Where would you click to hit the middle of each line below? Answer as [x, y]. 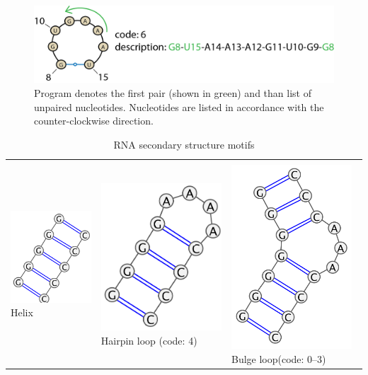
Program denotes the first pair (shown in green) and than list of [173, 92]
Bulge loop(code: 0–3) [278, 359]
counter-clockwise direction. [94, 121]
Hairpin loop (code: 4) [149, 340]
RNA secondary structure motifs [184, 144]
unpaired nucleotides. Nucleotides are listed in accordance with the [179, 106]
